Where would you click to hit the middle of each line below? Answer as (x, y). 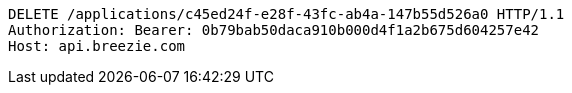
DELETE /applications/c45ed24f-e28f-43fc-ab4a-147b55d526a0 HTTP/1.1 (286, 14)
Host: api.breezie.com (97, 46)
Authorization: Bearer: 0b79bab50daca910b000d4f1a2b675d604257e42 (274, 30)
